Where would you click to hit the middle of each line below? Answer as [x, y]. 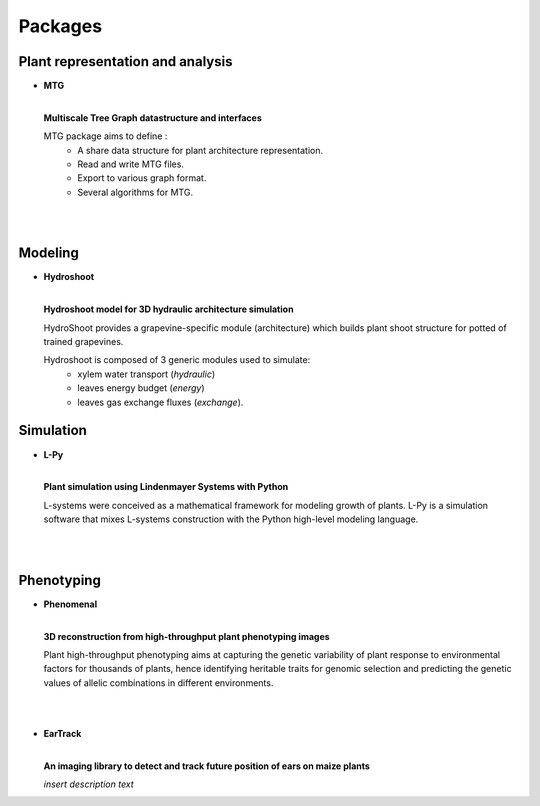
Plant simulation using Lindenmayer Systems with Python [166, 487]
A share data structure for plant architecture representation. [200, 150]
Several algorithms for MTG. [135, 192]
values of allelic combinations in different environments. [158, 682]
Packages [60, 26]
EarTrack [62, 733]
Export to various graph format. [142, 178]
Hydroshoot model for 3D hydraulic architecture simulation [168, 309]
